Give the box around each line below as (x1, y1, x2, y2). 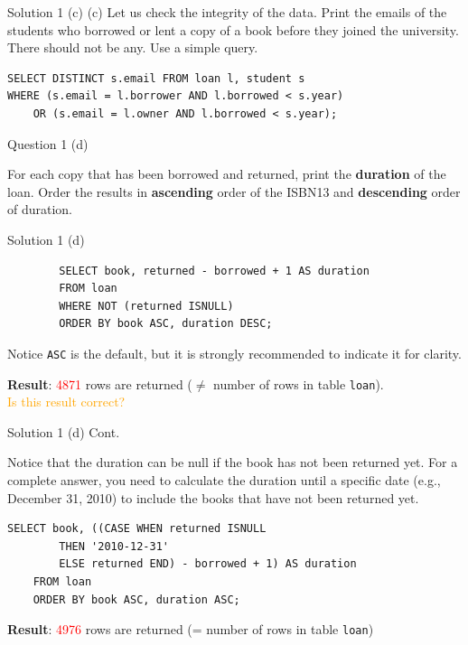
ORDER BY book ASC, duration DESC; (59, 317, 273, 331)
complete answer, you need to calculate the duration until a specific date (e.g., (7, 471, 441, 489)
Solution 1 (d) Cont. (7, 422, 120, 441)
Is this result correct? (7, 392, 126, 411)
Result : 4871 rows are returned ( (7, 374, 192, 393)
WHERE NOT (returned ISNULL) (59, 299, 234, 313)
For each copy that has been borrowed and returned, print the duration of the (7, 164, 446, 183)
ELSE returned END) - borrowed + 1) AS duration (59, 557, 357, 571)
